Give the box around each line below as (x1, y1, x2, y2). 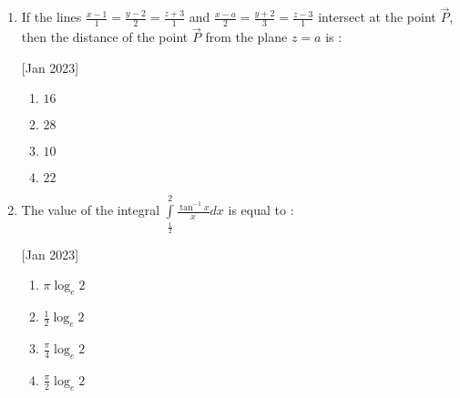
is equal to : (228, 200, 294, 219)
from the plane (205, 27, 288, 46)
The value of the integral (21, 200, 160, 219)
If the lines (21, 7, 82, 26)
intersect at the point (318, 7, 436, 26)
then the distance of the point (21, 27, 189, 46)
